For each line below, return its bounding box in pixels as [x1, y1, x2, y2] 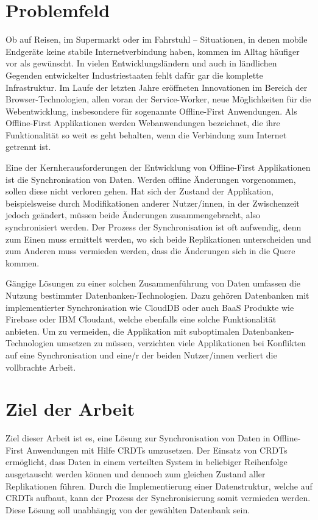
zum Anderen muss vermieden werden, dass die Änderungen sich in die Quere [5, 244, 295, 257]
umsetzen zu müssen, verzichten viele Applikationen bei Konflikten [56, 337, 306, 349]
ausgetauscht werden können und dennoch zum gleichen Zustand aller [5, 468, 266, 480]
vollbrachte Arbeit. [5, 360, 76, 373]
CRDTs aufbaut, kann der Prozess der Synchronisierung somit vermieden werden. [5, 491, 311, 504]
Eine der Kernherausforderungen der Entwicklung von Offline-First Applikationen [5, 161, 311, 174]
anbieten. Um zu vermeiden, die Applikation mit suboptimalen [5, 324, 239, 337]
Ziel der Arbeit [5, 396, 135, 421]
